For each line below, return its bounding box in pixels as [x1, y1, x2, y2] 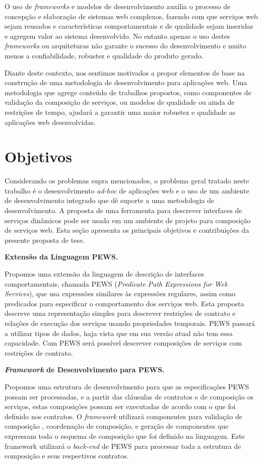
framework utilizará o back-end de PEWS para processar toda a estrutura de [5, 440, 241, 451]
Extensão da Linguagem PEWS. [5, 251, 118, 262]
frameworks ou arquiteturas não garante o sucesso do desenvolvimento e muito [5, 40, 246, 51]
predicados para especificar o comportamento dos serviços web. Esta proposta [5, 298, 244, 308]
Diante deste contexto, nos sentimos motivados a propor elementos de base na [5, 67, 245, 78]
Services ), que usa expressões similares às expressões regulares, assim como [5, 288, 235, 299]
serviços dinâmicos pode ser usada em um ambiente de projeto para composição [5, 215, 251, 225]
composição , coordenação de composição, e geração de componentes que [5, 421, 229, 431]
